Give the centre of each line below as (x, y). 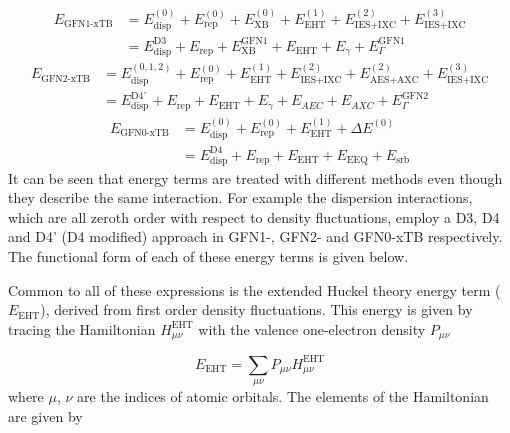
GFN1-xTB (88, 24)
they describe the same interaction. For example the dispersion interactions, (240, 197)
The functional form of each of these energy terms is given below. (208, 255)
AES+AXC (394, 79)
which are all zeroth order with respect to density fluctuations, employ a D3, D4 (254, 216)
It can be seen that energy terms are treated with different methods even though (255, 177)
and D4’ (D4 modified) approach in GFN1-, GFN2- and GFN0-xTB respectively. (255, 236)
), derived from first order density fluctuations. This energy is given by (256, 309)
